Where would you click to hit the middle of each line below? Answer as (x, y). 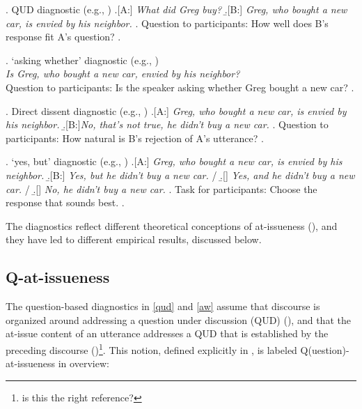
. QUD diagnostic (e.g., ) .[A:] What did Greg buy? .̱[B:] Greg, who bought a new (176, 9)
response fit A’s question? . (63, 37)
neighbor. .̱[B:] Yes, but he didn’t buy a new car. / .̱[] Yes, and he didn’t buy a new (180, 175)
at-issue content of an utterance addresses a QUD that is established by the (167, 333)
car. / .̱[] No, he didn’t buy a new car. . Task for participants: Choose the (162, 188)
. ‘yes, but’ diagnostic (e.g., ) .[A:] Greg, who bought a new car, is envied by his (174, 161)
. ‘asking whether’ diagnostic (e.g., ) (82, 60)
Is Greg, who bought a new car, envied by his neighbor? (123, 74)
